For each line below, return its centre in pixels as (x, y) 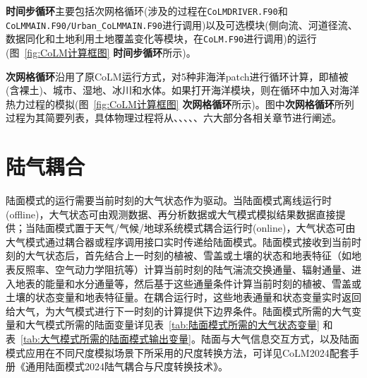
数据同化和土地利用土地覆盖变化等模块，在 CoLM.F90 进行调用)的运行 (161, 39)
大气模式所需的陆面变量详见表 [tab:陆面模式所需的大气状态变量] (172, 325)
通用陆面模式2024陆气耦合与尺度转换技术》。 (126, 366)
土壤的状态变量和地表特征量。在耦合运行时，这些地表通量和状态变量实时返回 (183, 297)
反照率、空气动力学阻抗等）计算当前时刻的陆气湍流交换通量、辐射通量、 (183, 270)
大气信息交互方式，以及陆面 (295, 338)
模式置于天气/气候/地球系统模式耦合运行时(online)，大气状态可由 (205, 228)
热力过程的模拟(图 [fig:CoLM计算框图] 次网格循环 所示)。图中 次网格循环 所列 (180, 104)
